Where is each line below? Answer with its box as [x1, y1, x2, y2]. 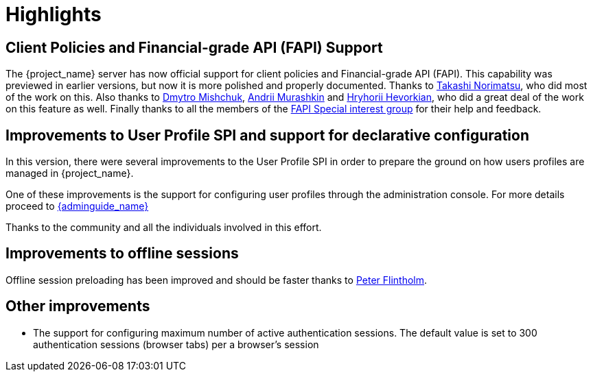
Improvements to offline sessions [5, 245, 239, 263]
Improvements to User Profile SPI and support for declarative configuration [5, 126, 530, 144]
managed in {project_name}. [5, 167, 134, 180]
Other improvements [5, 297, 150, 315]
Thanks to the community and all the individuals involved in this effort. [5, 221, 322, 234]
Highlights [5, 3, 102, 26]
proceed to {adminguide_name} [5, 200, 149, 212]
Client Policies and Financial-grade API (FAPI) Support [5, 38, 383, 56]
